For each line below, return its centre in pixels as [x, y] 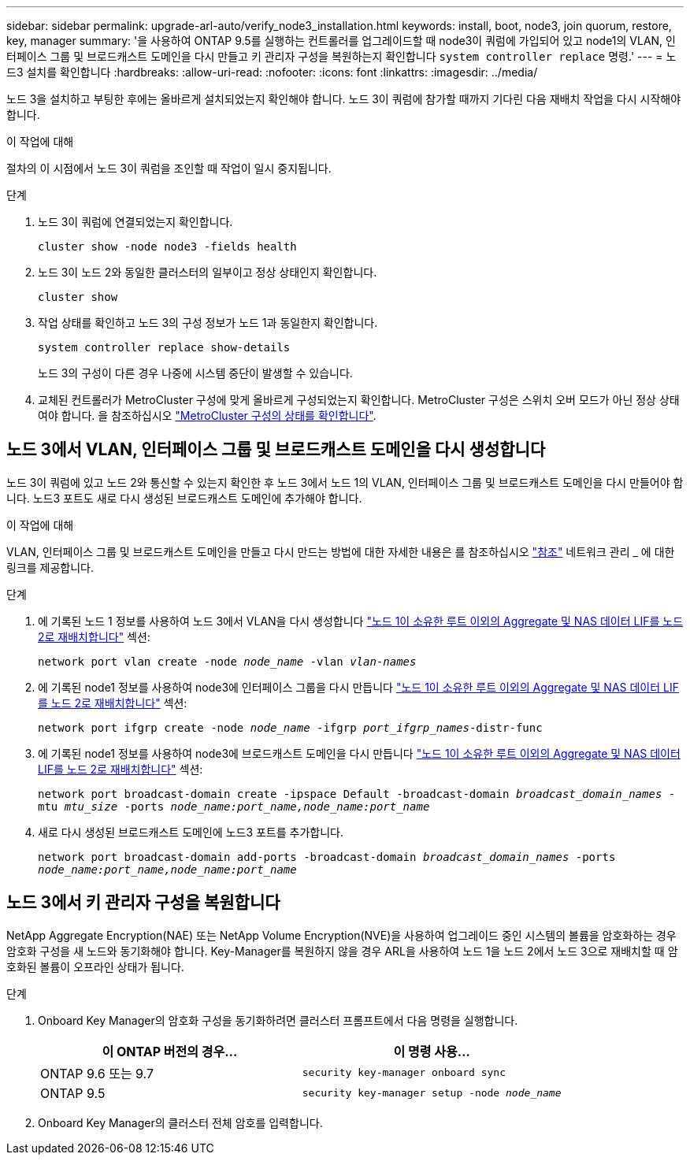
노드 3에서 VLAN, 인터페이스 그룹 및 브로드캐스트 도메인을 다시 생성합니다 [276, 450]
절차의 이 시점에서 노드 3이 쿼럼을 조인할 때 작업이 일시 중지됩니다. [169, 168]
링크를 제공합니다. [50, 567]
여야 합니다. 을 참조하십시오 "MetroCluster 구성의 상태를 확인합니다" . [207, 415]
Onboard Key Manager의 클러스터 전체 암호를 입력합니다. [180, 1122]
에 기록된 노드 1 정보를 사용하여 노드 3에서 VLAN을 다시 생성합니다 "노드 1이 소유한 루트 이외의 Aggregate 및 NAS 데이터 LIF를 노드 [361, 621]
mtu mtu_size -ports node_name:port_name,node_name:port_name [234, 806]
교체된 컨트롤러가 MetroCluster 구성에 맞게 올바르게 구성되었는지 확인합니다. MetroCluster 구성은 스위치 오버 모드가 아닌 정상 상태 [359, 400]
